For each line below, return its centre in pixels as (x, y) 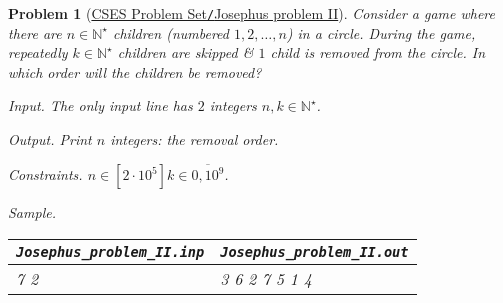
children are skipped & (185, 52)
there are (35, 32)
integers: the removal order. (194, 139)
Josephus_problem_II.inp (110, 251)
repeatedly (38, 52)
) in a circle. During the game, (381, 32)
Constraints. (45, 174)
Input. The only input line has (100, 105)
